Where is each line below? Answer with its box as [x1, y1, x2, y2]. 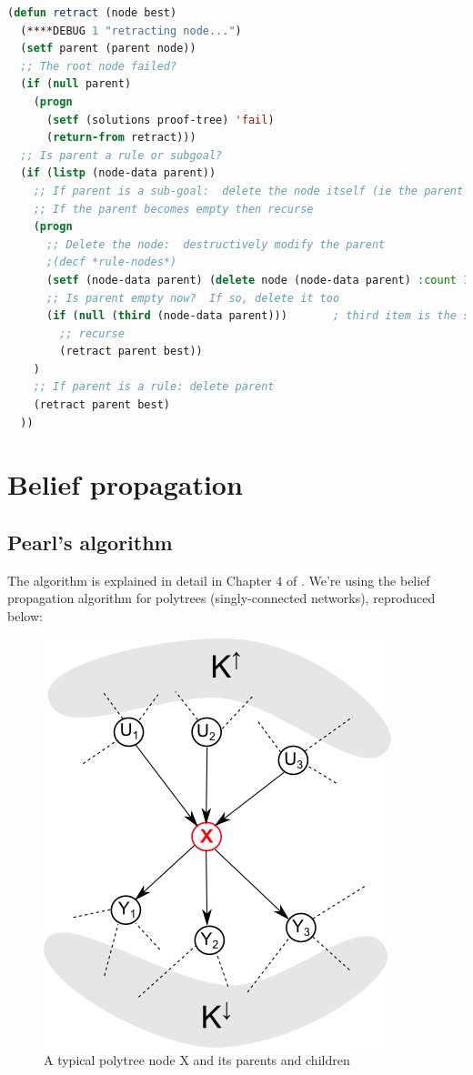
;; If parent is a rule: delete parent [33, 380, 275, 394]
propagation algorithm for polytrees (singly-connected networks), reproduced [7, 588, 436, 608]
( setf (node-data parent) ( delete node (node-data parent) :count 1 [45, 273, 470, 286]
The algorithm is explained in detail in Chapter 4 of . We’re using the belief [7, 570, 430, 589]
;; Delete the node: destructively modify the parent [45, 237, 386, 251]
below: [7, 607, 43, 626]
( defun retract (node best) [7, 6, 177, 19]
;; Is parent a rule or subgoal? [20, 148, 223, 162]
